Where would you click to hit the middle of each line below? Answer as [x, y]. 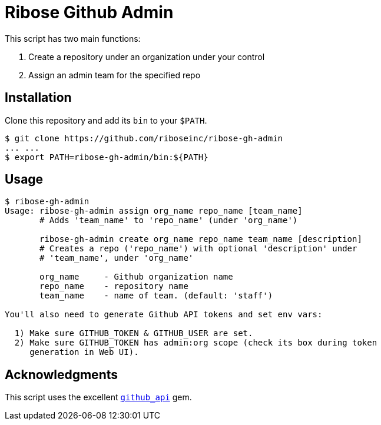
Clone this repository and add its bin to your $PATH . [106, 120]
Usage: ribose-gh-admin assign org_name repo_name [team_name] [154, 211]
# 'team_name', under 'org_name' [117, 258]
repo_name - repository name [114, 286]
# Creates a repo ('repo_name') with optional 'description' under [198, 249]
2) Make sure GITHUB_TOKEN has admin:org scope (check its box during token [196, 343]
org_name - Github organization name [136, 277]
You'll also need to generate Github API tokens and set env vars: [164, 315]
